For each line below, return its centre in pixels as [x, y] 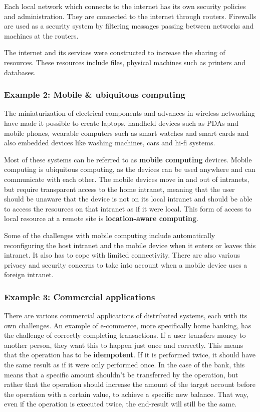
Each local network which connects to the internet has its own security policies [125, 6]
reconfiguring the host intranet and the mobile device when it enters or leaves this [130, 245]
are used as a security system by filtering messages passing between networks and [129, 26]
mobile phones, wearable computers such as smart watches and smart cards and [126, 133]
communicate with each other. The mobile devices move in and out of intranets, [127, 179]
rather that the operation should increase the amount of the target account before [130, 384]
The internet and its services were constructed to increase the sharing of [115, 52]
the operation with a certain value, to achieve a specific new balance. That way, [126, 394]
